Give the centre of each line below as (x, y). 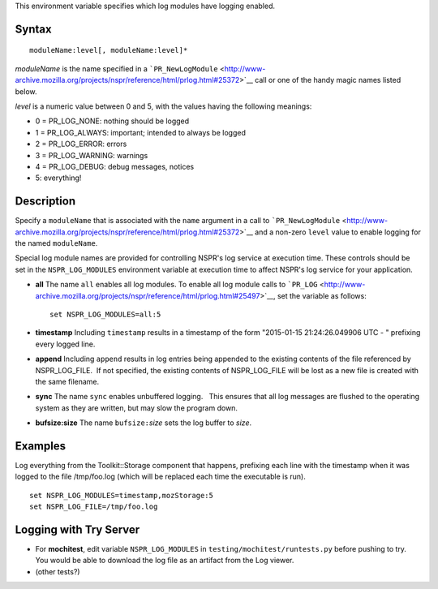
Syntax (33, 29)
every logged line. (65, 344)
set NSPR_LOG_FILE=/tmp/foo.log (94, 507)
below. (26, 91)
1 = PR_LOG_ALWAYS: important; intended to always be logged (141, 132)
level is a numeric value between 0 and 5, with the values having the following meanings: (163, 106)
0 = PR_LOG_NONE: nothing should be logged (112, 121)
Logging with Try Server (77, 529)
